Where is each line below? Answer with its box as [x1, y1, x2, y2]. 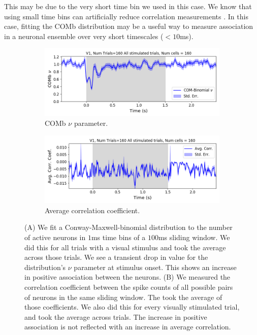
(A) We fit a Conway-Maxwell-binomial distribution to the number [24, 222, 233, 232]
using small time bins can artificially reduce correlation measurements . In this [4, 11, 248, 21]
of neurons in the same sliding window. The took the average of [24, 291, 222, 302]
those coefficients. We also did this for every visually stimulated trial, [24, 301, 240, 312]
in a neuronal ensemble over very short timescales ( [4, 30, 164, 41]
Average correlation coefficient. [45, 205, 140, 215]
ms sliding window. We [158, 231, 230, 242]
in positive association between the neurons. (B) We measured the [24, 272, 231, 282]
